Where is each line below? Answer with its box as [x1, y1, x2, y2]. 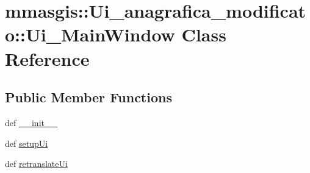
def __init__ [5, 116, 57, 129]
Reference [5, 46, 90, 71]
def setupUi [5, 136, 48, 149]
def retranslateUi [5, 157, 68, 170]
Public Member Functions [5, 88, 172, 107]
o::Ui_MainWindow [5, 22, 175, 47]
